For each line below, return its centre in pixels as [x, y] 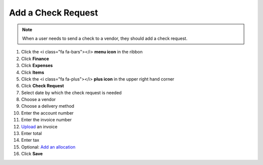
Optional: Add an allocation [48, 147]
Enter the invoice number [47, 120]
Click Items [33, 72]
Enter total [32, 133]
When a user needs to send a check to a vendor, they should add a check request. [105, 38]
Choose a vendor [38, 99]
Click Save [32, 154]
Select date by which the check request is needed [71, 93]
